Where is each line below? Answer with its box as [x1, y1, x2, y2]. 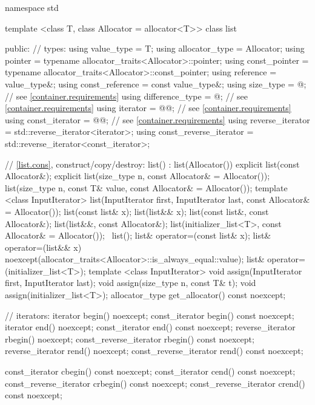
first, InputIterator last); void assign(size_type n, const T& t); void [5, 276, 256, 289]
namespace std [5, 1, 59, 13]
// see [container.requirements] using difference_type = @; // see [5, 89, 248, 102]
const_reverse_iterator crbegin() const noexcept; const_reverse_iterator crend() [5, 376, 305, 389]
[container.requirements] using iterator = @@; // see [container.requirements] [5, 101, 291, 114]
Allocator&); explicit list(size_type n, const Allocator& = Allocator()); [5, 169, 270, 182]
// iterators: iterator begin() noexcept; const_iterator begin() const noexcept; [5, 308, 294, 321]
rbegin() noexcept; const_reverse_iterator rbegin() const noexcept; [5, 332, 254, 345]
